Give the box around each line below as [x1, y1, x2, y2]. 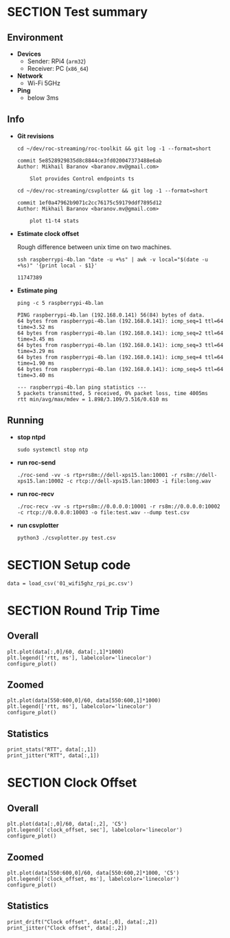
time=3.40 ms [16, 372, 55, 379]
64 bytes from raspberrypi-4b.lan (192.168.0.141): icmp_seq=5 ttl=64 [16, 365, 224, 372]
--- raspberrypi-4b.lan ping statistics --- [16, 383, 147, 391]
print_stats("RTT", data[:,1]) [7, 746, 97, 754]
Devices [16, 50, 41, 58]
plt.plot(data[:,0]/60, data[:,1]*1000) [7, 648, 125, 655]
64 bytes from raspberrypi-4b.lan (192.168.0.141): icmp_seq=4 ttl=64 [16, 354, 224, 361]
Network [16, 72, 43, 80]
